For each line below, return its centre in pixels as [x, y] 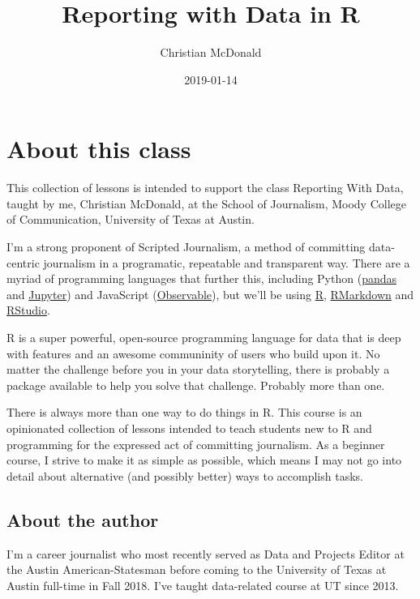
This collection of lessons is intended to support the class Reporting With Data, [205, 188]
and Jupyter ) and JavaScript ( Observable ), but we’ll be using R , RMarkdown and [210, 294]
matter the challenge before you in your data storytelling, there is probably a [198, 369]
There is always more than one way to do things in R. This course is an [184, 412]
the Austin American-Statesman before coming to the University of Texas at [197, 569]
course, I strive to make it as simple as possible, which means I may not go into [204, 460]
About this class [99, 149]
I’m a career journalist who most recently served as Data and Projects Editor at [206, 553]
